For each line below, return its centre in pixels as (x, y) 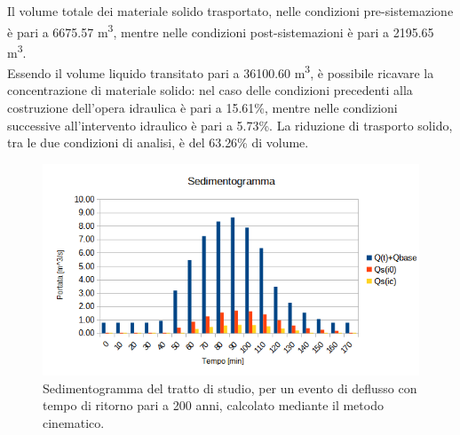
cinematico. (74, 422)
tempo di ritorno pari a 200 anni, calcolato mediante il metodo (213, 405)
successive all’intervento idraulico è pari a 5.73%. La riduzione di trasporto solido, (230, 125)
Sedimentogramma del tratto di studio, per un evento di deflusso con (230, 388)
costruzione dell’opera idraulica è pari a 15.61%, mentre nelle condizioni (202, 107)
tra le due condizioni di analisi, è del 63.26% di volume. (158, 142)
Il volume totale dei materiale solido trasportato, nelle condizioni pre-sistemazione (230, 11)
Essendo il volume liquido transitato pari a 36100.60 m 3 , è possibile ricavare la (221, 71)
